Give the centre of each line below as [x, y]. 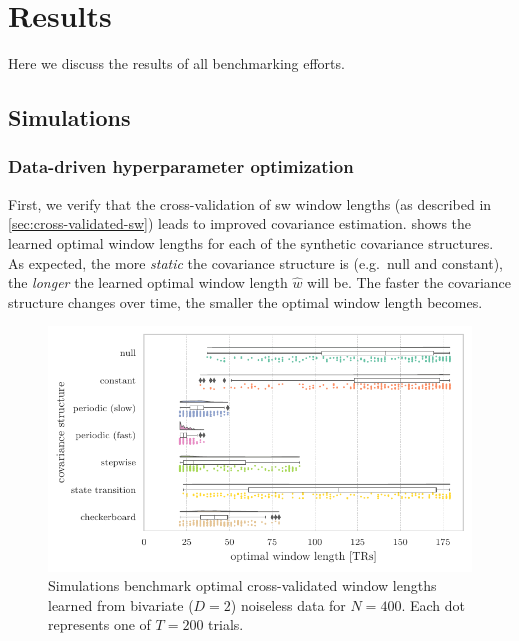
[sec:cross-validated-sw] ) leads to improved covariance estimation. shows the [240, 223]
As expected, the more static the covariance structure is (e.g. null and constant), [255, 262]
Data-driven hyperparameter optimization [181, 166]
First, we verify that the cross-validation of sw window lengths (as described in [250, 203]
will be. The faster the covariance [409, 282]
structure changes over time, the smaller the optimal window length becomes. [245, 301]
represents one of [99, 624]
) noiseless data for [288, 604]
